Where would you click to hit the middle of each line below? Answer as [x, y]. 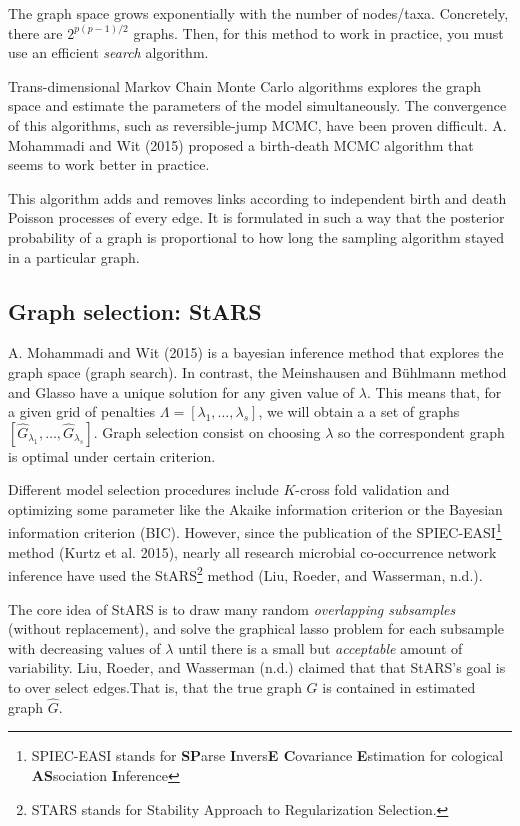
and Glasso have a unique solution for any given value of [181, 391]
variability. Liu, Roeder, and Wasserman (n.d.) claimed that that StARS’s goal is [257, 667]
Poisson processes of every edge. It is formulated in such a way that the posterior [256, 217]
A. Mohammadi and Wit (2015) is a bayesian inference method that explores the [256, 352]
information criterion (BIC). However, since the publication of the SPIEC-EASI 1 [255, 531]
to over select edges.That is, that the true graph [155, 686]
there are [35, 32]
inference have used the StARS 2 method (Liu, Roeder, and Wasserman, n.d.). [245, 573]
